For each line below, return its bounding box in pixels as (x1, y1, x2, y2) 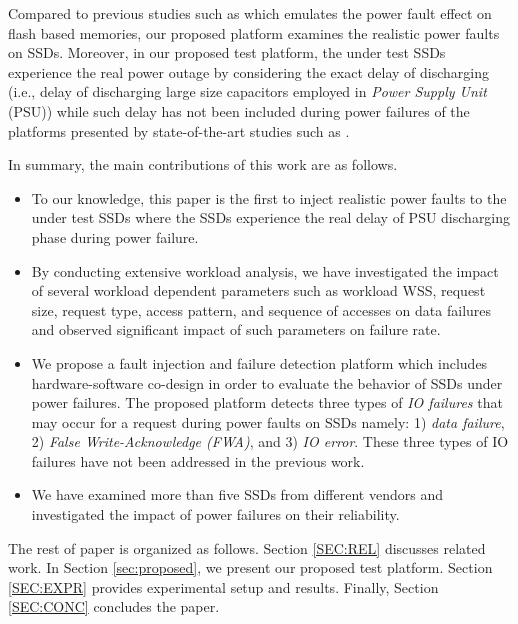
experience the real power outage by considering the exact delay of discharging (8, 61, 489, 82)
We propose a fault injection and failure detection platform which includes (31, 352, 488, 373)
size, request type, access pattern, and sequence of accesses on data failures (31, 299, 492, 320)
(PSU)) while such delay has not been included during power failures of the (8, 100, 470, 121)
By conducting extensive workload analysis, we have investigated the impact (31, 260, 499, 281)
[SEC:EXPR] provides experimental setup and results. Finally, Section (8, 576, 439, 597)
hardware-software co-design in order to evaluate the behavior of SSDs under (31, 372, 503, 393)
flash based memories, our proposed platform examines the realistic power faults (8, 22, 500, 43)
